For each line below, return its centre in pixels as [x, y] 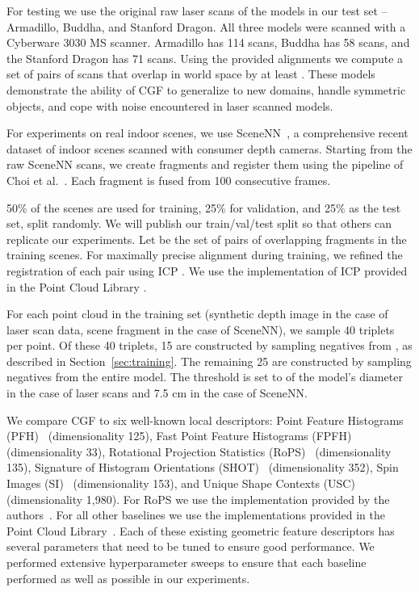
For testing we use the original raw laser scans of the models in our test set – [197, 10]
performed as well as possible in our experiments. [128, 578]
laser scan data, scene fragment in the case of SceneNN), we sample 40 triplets [201, 329]
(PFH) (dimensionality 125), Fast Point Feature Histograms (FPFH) [179, 436]
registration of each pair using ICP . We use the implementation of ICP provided [207, 270]
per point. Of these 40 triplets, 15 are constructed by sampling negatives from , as [209, 345]
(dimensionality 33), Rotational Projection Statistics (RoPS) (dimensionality [199, 451]
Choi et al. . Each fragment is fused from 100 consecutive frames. [169, 180]
